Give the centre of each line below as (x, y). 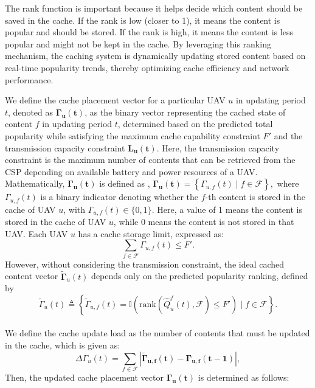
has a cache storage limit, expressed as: (151, 233)
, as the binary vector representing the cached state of (185, 112)
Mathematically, (35, 183)
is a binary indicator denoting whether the (119, 197)
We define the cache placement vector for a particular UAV (115, 100)
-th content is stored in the (255, 197)
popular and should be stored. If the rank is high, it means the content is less (149, 32)
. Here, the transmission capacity (218, 147)
